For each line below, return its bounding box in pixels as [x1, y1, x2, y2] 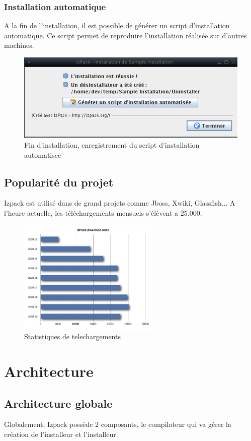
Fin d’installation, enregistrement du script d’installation [24, 140, 200, 150]
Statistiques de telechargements [24, 331, 121, 342]
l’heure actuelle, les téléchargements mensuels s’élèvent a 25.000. [4, 207, 202, 218]
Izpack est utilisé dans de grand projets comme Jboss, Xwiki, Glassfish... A [4, 198, 235, 208]
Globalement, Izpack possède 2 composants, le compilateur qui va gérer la [4, 419, 231, 429]
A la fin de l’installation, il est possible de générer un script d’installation [4, 20, 230, 31]
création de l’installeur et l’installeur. [4, 428, 118, 439]
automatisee [24, 149, 61, 160]
